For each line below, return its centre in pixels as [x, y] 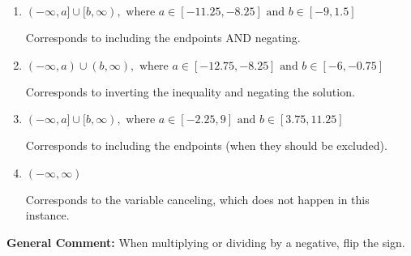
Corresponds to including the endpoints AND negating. [163, 37]
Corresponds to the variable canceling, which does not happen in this [197, 199]
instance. [47, 215]
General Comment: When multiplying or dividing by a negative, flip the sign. [206, 242]
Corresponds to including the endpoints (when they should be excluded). [206, 145]
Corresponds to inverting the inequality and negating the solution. [190, 91]
